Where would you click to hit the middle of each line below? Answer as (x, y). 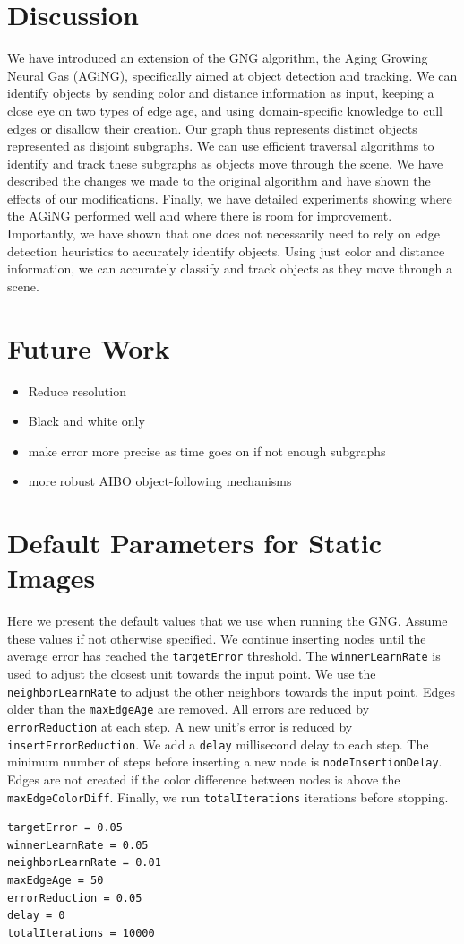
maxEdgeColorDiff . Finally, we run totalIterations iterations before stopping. (228, 797)
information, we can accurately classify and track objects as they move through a (230, 268)
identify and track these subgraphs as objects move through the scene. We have (225, 163)
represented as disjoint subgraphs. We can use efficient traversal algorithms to (221, 146)
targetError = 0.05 (65, 828)
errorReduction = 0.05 (75, 898)
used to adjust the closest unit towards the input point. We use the (192, 674)
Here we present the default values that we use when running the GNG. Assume (228, 621)
